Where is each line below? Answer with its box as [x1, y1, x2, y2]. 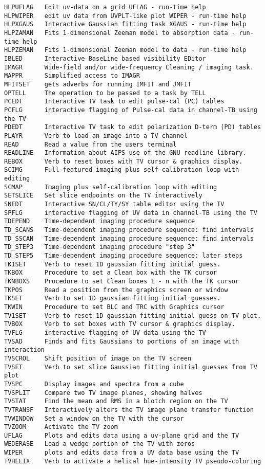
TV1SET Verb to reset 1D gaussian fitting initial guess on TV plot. [4, 312, 261, 319]
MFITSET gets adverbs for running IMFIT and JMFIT [4, 80, 192, 88]
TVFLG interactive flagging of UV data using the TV [4, 329, 206, 336]
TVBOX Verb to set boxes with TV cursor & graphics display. [4, 320, 236, 328]
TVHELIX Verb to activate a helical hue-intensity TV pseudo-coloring [4, 457, 261, 465]
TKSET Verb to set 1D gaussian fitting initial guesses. [4, 295, 221, 302]
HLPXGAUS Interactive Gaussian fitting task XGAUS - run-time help [4, 21, 247, 28]
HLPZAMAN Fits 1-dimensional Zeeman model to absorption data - [4, 29, 236, 37]
